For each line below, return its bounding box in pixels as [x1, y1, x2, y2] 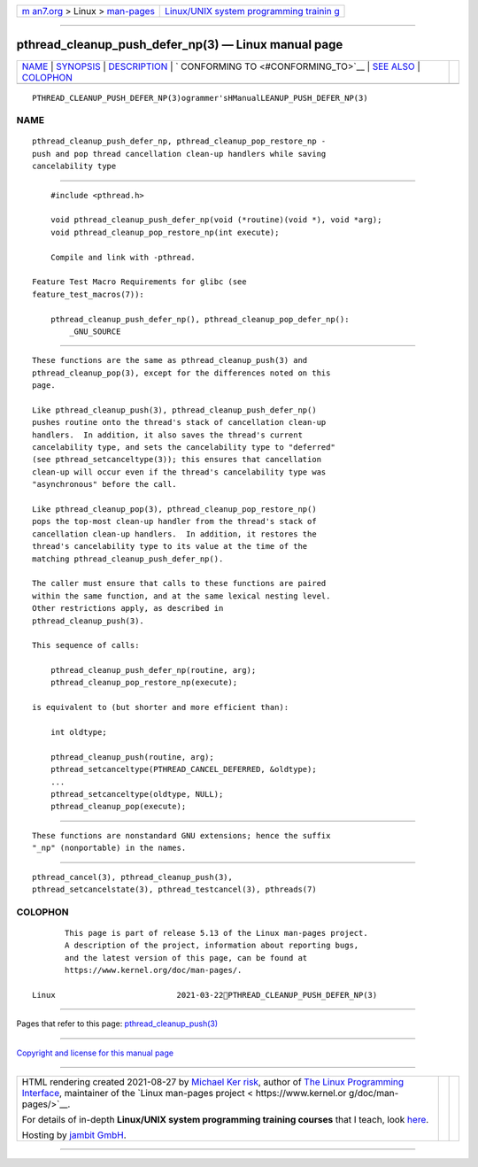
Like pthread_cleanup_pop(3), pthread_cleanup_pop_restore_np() [32, 505, 318, 514]
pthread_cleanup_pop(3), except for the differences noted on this [32, 367, 331, 378]
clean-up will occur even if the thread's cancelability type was [32, 467, 327, 477]
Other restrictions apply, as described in [32, 603, 224, 614]
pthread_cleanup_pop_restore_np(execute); [50, 677, 238, 688]
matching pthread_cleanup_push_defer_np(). [32, 553, 224, 564]
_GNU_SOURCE [69, 326, 121, 336]
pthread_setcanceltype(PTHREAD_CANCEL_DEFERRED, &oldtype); [50, 764, 318, 775]
